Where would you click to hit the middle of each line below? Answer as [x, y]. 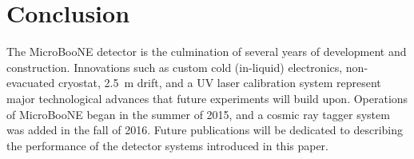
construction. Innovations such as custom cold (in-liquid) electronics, [175, 67]
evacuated [31, 83]
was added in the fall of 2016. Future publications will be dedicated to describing [205, 130]
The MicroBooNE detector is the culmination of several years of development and [207, 52]
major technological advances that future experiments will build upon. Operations [207, 98]
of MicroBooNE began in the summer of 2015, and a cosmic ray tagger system [198, 114]
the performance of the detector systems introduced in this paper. [168, 145]
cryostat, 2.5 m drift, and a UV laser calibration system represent [219, 83]
